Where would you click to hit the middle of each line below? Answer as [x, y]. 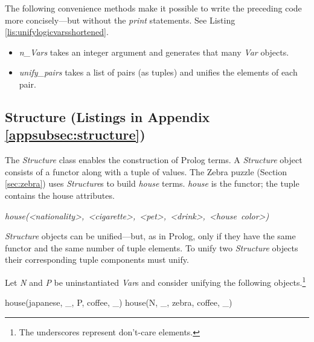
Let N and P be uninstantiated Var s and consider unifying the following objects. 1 [155, 281]
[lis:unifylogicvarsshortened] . [57, 32]
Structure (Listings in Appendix [107, 116]
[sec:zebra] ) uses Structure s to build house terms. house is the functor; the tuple [152, 183]
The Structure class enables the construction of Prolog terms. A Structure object [154, 160]
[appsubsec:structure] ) [75, 134]
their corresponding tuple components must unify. [97, 260]
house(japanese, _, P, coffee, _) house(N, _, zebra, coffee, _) [119, 302]
